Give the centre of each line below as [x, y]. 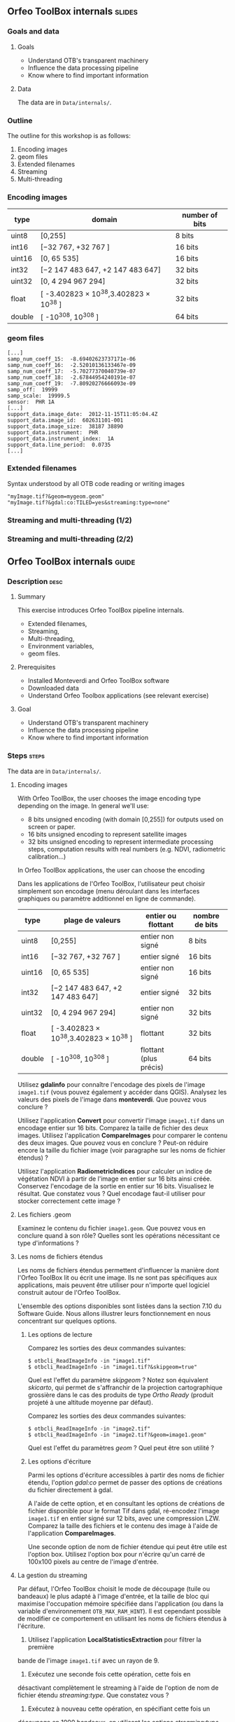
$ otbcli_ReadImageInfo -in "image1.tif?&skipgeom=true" [113, 1367]
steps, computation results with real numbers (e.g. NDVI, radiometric [127, 849]
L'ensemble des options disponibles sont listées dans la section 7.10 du [119, 1306]
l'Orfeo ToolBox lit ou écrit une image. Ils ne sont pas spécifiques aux [117, 1278]
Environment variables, [61, 646]
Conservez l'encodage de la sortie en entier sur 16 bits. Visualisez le [116, 1186]
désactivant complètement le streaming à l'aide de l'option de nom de [118, 1688]
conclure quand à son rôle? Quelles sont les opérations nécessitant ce [119, 1236]
